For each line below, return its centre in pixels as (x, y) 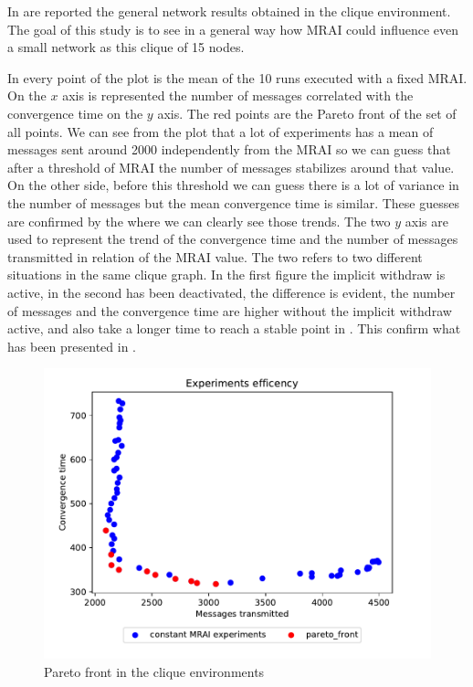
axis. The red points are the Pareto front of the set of (307, 113)
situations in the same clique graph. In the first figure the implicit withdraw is (226, 275)
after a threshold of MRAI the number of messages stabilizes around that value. (231, 167)
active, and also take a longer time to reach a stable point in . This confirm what (234, 328)
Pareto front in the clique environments (154, 671)
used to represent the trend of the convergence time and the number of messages (233, 239)
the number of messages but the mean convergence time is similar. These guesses (233, 202)
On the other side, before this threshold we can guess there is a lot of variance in (233, 185)
